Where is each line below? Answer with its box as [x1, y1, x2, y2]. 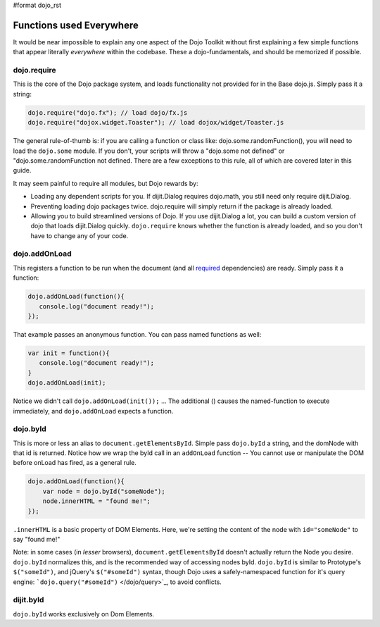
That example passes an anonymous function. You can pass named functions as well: [13, 330, 262, 338]
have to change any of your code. [30, 231, 129, 240]
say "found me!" [13, 535, 61, 543]
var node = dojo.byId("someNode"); [42, 487, 165, 495]
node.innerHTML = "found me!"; [42, 497, 151, 505]
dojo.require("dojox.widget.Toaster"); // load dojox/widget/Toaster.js [27, 118, 284, 127]
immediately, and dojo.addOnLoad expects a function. [13, 406, 174, 415]
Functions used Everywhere [13, 19, 139, 31]
